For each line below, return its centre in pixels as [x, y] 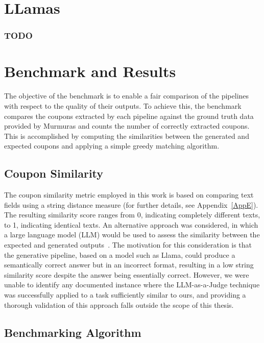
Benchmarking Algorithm [73, 332]
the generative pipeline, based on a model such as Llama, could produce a [120, 254]
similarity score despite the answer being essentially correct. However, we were [127, 274]
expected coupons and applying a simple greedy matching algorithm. [112, 146]
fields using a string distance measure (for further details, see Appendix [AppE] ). [131, 204]
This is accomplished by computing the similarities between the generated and [127, 136]
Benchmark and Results [90, 71]
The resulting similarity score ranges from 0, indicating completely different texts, [132, 215]
